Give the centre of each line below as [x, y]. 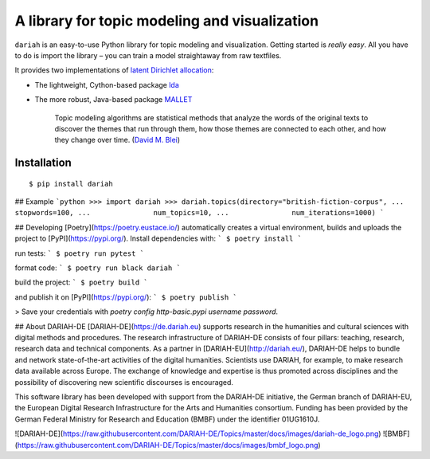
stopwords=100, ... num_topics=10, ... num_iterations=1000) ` [199, 213]
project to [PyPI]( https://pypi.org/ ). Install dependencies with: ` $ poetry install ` [158, 238]
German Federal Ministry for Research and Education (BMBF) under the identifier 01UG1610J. [167, 419]
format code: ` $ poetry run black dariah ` [98, 268]
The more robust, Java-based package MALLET [113, 100]
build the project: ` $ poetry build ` [81, 282]
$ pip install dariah [71, 184]
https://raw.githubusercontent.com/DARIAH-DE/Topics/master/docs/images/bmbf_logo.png [168, 445]
